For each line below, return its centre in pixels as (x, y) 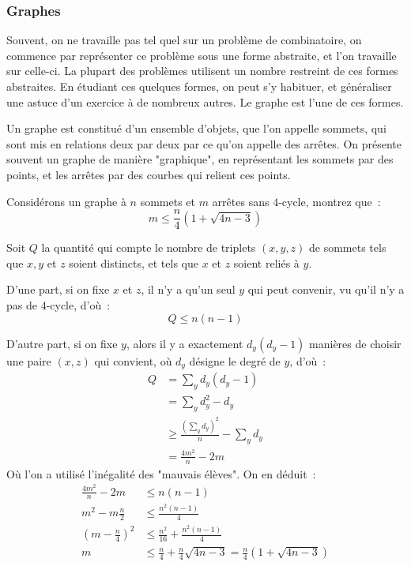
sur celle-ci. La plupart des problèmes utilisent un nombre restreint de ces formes (202, 71)
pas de (22, 305)
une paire (29, 360)
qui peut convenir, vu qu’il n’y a (326, 289)
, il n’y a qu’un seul (188, 289)
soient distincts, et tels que (134, 262)
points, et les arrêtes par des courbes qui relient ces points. (149, 174)
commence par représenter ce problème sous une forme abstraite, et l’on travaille (202, 55)
